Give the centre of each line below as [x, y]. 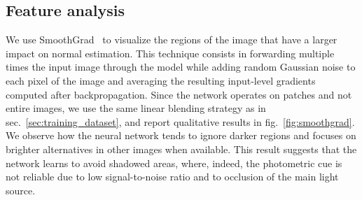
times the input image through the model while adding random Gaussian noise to [181, 67]
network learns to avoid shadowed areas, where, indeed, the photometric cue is [174, 163]
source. [21, 190]
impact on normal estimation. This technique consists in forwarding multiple [170, 53]
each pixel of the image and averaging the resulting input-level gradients [161, 80]
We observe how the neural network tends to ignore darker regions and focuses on [181, 135]
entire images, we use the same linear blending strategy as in [136, 108]
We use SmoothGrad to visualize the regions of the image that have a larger [172, 40]
